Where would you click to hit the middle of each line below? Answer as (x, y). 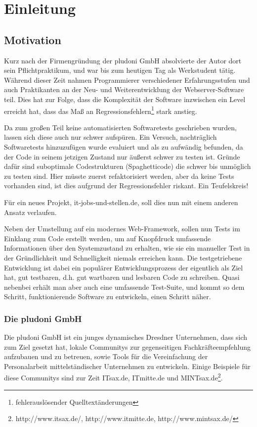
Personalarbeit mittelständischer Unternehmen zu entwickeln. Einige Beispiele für (127, 366)
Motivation (33, 39)
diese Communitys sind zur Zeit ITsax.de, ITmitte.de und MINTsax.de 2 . (113, 377)
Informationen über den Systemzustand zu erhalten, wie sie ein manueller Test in (127, 248)
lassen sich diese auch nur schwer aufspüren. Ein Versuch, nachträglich (110, 137)
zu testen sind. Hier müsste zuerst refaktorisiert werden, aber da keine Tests (119, 176)
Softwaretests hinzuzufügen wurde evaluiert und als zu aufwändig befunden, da (124, 146)
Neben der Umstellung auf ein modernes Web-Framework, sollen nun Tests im (122, 229)
